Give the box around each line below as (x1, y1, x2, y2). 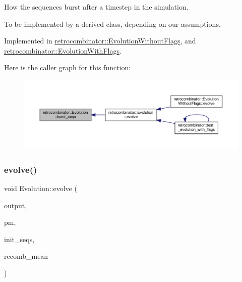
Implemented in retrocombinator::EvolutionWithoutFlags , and (4, 35, 196, 46)
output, (4, 200, 27, 210)
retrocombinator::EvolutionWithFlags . (4, 45, 122, 56)
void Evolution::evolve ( (4, 183, 77, 194)
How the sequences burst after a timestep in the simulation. (4, 2, 189, 12)
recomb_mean (4, 251, 48, 261)
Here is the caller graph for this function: (4, 62, 131, 73)
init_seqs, (4, 233, 35, 244)
